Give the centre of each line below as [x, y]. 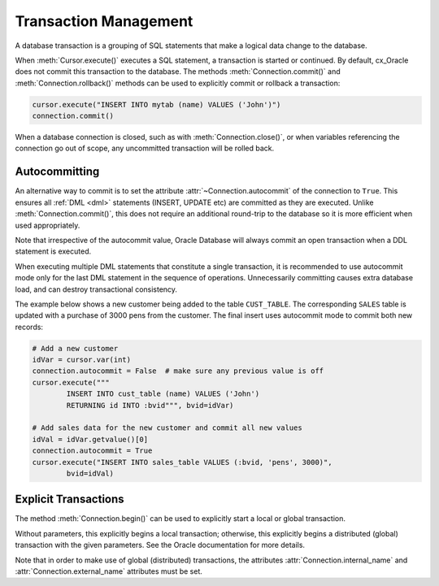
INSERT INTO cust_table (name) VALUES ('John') [163, 394]
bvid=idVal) [90, 473]
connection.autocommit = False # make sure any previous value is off [178, 371]
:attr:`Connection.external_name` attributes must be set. [109, 571]
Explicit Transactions [70, 499]
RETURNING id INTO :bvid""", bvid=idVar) [150, 405]
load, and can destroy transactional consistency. [96, 289]
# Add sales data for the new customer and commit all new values [167, 428]
